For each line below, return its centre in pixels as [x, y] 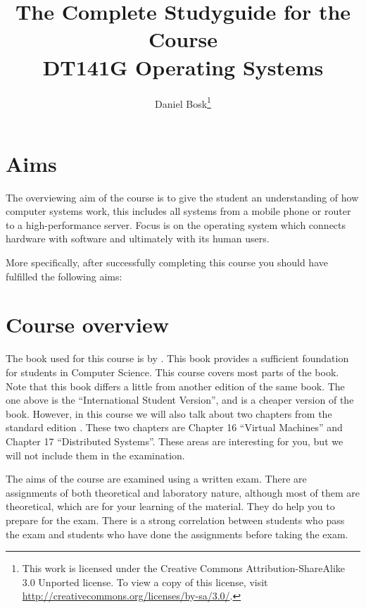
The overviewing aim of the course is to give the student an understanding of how [182, 197]
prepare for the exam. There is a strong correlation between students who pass [175, 520]
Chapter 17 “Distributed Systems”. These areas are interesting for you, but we [175, 441]
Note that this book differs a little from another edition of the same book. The [175, 386]
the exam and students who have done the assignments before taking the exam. [177, 534]
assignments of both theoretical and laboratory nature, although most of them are [183, 492]
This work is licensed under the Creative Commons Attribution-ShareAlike [184, 568]
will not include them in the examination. [95, 455]
